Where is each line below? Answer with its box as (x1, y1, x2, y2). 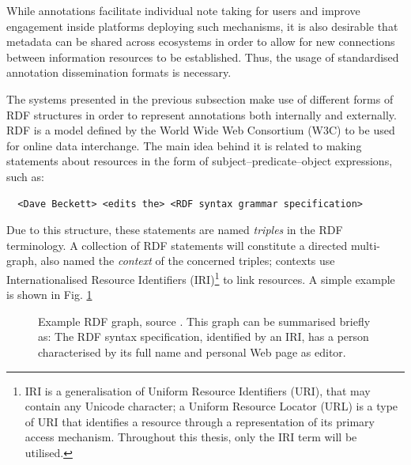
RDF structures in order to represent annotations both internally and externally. (6, 106, 397, 123)
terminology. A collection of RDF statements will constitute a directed (6, 236, 348, 253)
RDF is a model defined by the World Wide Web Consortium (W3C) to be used (6, 122, 395, 138)
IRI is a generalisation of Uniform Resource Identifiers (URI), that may (25, 382, 371, 399)
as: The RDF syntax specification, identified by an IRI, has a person (38, 328, 369, 345)
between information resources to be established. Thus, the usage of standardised (6, 48, 399, 65)
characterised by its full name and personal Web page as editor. (38, 343, 346, 360)
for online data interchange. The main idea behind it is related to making (6, 137, 362, 153)
